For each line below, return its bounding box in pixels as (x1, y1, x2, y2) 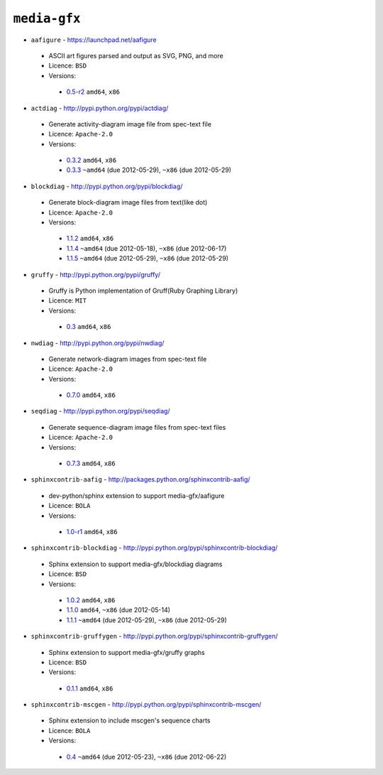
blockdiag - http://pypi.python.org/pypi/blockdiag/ (30, 182, 183, 190)
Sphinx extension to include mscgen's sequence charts (48, 716, 211, 725)
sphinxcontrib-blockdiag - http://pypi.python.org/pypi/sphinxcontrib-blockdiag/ (30, 543, 278, 552)
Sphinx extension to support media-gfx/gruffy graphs (48, 648, 205, 656)
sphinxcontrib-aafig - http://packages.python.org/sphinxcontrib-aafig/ (30, 475, 251, 484)
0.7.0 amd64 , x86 (66, 391, 116, 399)
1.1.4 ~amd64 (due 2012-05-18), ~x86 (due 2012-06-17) (66, 244, 227, 252)
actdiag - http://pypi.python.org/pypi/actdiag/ (30, 104, 169, 112)
